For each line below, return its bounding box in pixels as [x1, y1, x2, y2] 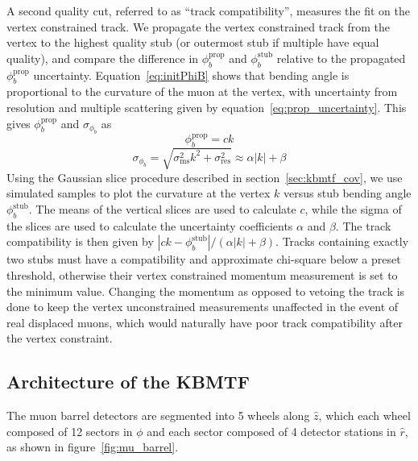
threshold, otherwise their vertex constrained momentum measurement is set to [6, 266, 398, 283]
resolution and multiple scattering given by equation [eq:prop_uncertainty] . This [6, 98, 407, 115]
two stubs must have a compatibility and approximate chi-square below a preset [6, 251, 401, 268]
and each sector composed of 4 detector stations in [147, 422, 396, 439]
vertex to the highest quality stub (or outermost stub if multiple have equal [6, 34, 379, 51]
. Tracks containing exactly [275, 233, 409, 250]
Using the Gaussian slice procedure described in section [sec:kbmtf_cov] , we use [6, 168, 403, 185]
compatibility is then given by [6, 233, 154, 250]
